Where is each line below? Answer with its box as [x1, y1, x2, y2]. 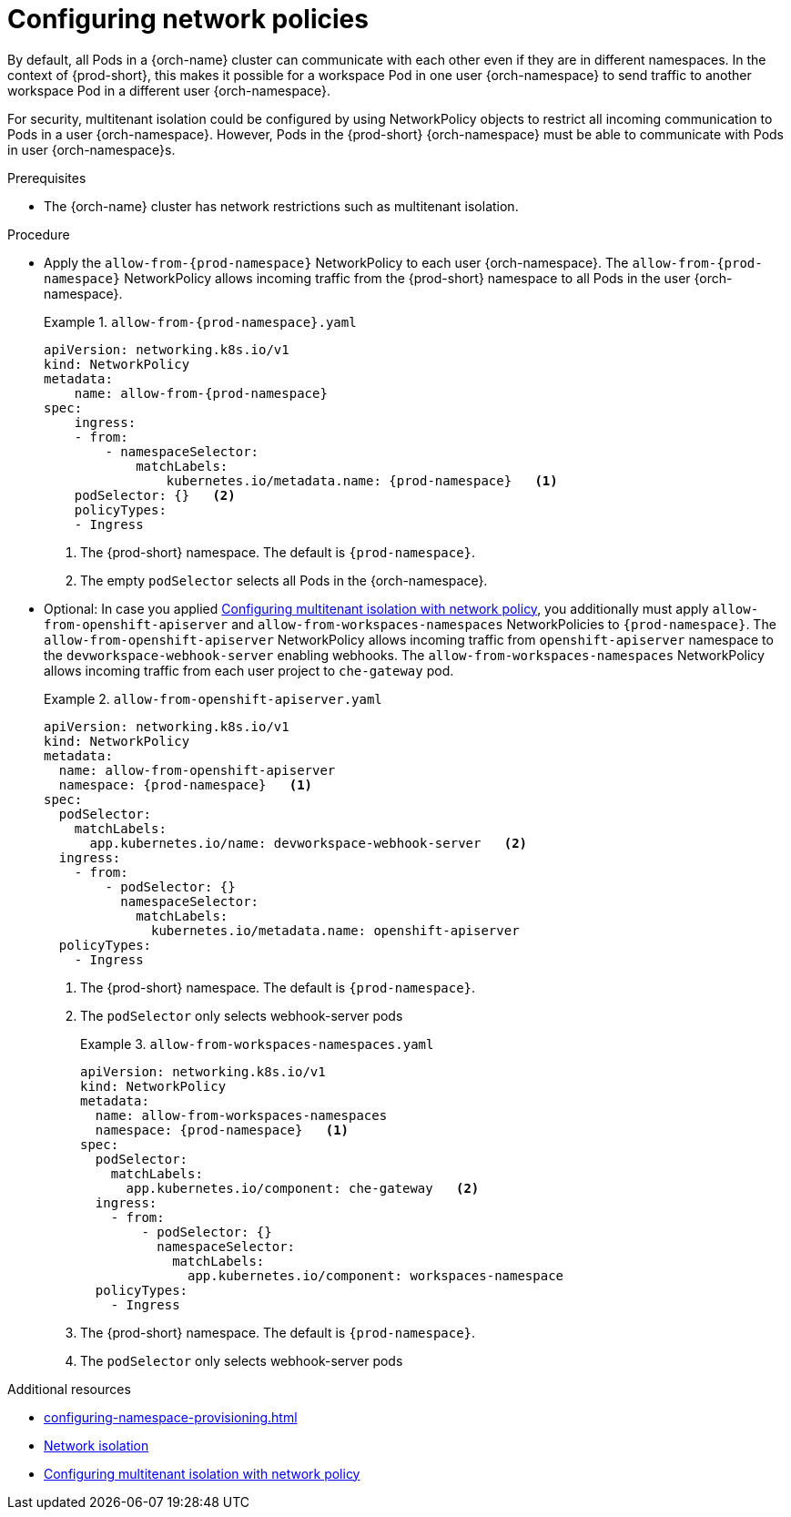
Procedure [7, 226, 70, 242]
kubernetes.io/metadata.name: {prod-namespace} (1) [166, 473, 558, 488]
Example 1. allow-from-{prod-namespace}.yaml [44, 313, 357, 330]
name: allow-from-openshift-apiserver [58, 762, 336, 778]
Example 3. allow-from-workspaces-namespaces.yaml [80, 1035, 434, 1052]
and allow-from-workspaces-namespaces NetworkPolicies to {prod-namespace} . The [231, 616, 776, 632]
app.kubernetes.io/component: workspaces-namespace [188, 1268, 564, 1283]
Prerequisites [7, 169, 86, 186]
